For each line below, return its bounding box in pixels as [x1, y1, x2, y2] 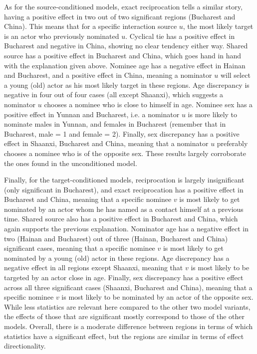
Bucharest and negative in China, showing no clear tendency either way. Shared [4, 40, 248, 51]
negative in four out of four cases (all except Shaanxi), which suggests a [4, 89, 224, 100]
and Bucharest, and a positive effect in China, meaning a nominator [4, 70, 212, 80]
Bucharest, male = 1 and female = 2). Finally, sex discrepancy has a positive [4, 128, 240, 139]
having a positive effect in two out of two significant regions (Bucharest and [4, 11, 236, 21]
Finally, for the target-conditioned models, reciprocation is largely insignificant [4, 175, 245, 185]
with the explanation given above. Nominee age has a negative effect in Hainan [4, 60, 246, 70]
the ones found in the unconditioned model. [4, 158, 137, 168]
